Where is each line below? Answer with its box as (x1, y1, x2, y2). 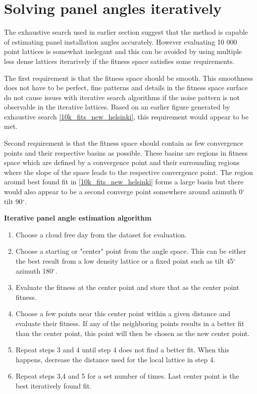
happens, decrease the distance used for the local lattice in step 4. (15, 354, 215, 364)
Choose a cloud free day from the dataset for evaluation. (15, 229, 187, 239)
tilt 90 (4, 196, 23, 206)
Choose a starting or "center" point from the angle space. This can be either (15, 246, 246, 256)
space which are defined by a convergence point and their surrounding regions (4, 157, 240, 168)
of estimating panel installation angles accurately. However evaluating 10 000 (4, 36, 237, 47)
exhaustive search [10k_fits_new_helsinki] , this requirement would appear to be (4, 111, 249, 121)
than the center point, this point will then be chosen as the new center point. (15, 328, 250, 338)
